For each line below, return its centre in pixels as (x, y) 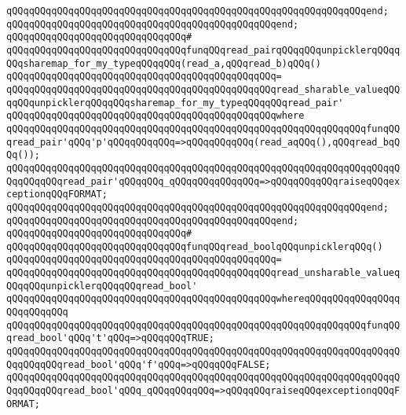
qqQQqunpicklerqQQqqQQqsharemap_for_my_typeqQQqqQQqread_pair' (175, 103)
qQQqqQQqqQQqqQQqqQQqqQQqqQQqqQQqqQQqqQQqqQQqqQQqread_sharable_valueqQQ (203, 89)
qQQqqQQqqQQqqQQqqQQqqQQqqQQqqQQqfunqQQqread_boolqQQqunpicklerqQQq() (195, 246)
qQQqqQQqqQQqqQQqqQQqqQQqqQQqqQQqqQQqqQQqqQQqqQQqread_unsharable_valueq (203, 273)
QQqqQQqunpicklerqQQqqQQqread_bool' (102, 286)
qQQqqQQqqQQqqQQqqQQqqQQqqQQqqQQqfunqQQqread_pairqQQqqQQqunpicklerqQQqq (203, 50)
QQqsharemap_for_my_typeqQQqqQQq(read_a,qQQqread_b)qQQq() (164, 63)
